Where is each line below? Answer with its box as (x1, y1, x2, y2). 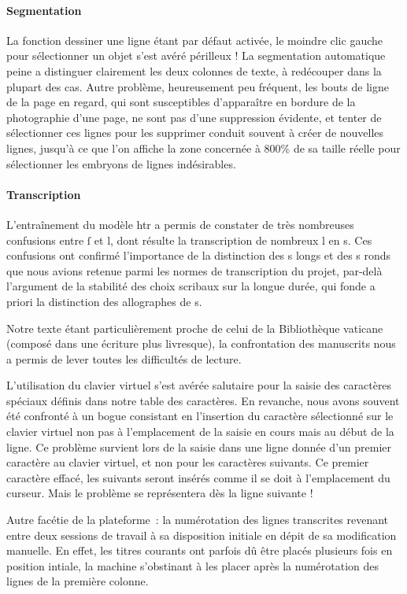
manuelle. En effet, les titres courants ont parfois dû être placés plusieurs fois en (6, 542, 393, 559)
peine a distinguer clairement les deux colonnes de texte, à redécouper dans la (6, 62, 382, 79)
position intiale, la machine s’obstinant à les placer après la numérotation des (6, 557, 379, 574)
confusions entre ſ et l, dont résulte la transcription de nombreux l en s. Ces (6, 231, 372, 248)
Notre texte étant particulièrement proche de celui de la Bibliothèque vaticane (6, 319, 383, 336)
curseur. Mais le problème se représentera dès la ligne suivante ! (6, 485, 313, 501)
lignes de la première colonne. (6, 573, 149, 589)
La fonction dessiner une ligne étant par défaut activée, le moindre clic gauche (6, 31, 383, 48)
